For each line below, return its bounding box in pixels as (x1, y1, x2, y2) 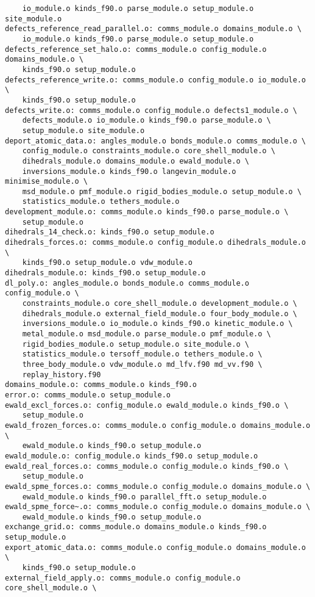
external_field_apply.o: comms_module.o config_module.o (5, 573, 241, 582)
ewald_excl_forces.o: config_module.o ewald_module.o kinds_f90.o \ (5, 400, 289, 410)
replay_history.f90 (22, 370, 101, 379)
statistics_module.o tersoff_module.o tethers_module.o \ (22, 350, 263, 359)
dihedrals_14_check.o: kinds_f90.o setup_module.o (5, 228, 214, 237)
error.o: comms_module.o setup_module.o (5, 390, 171, 399)
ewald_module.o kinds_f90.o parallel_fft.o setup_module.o (22, 492, 267, 501)
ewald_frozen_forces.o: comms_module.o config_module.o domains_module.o (5, 421, 311, 430)
